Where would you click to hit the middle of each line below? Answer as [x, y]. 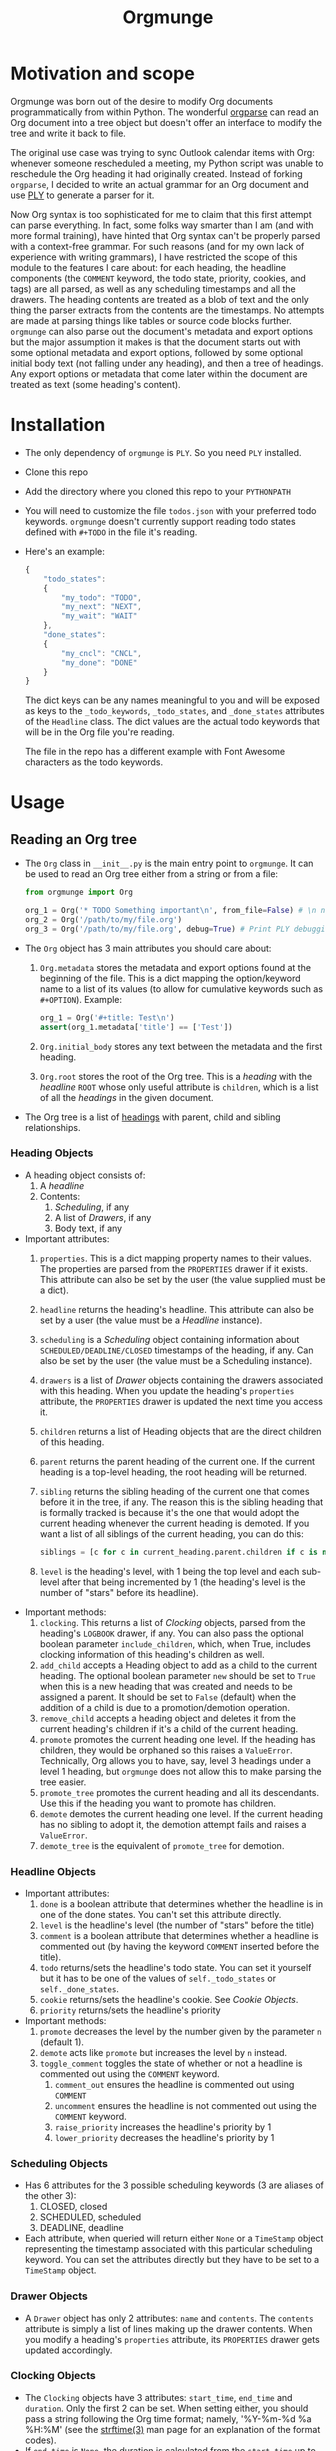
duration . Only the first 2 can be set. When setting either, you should [166, 2408]
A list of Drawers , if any [103, 1217]
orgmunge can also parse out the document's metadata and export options [161, 331]
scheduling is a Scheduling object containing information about [169, 1339]
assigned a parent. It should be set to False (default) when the [168, 1697]
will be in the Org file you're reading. [99, 732]
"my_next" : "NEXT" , [101, 607]
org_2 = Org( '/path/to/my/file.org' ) [103, 920]
